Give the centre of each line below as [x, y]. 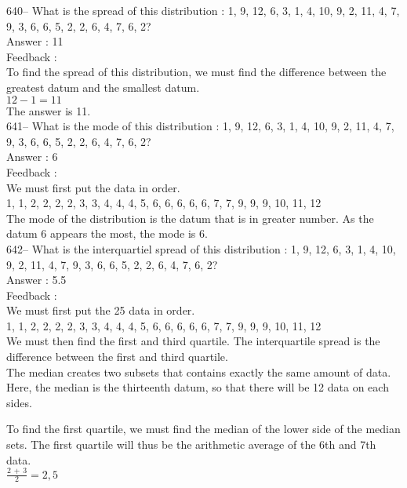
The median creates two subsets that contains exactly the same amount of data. [199, 371]
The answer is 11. [49, 110]
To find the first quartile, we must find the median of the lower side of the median [203, 429]
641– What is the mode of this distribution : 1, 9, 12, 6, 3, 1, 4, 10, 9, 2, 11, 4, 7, [200, 126]
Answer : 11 [35, 41]
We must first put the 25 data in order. [101, 310]
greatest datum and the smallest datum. [103, 87]
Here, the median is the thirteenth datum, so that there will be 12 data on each [198, 387]
